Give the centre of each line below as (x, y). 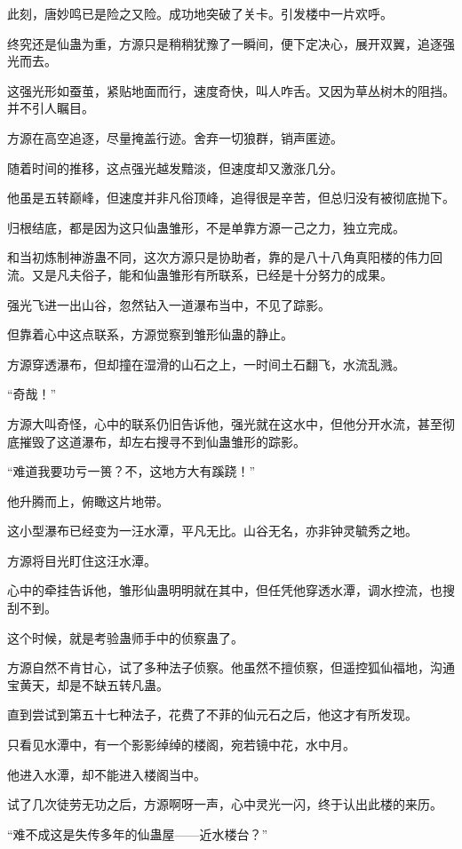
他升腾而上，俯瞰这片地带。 (88, 500)
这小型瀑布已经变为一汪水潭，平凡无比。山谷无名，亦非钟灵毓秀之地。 (212, 531)
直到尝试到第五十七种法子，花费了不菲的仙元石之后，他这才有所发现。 (212, 714)
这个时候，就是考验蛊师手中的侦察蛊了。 (125, 637)
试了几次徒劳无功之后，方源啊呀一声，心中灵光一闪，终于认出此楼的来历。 (225, 804)
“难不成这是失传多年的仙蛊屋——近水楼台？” (138, 833)
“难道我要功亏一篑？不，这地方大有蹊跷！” (131, 471)
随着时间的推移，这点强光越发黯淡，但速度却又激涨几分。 (175, 167)
